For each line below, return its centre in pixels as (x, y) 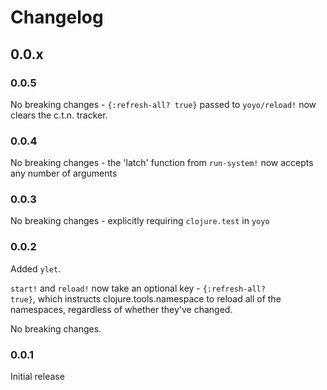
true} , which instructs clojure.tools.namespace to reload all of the (146, 298)
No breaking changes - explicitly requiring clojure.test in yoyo (140, 221)
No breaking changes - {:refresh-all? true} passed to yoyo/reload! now (163, 104)
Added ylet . (36, 268)
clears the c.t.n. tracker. (59, 115)
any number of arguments (64, 173)
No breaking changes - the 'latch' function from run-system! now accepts (162, 163)
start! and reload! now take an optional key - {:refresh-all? (138, 288)
